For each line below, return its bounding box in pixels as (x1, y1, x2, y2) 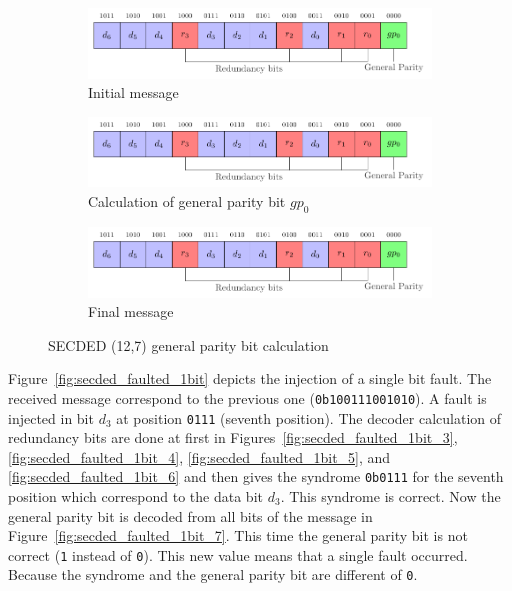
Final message (88, 301, 174, 322)
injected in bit (8, 407, 94, 428)
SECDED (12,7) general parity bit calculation (48, 334, 329, 355)
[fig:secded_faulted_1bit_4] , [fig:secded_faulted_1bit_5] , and (8, 446, 391, 467)
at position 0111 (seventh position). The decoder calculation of (116, 407, 502, 428)
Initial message (88, 82, 179, 103)
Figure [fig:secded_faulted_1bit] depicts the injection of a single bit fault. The (8, 368, 492, 389)
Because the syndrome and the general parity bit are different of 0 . (8, 564, 418, 585)
